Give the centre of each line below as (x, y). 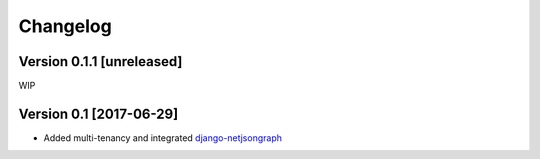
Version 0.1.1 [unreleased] (100, 61)
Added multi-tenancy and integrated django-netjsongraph (162, 137)
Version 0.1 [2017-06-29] (98, 113)
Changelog (65, 26)
